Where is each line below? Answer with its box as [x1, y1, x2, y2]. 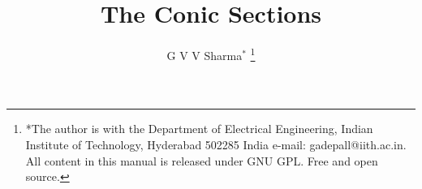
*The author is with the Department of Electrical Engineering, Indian [25, 120, 373, 137]
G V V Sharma [166, 46, 243, 63]
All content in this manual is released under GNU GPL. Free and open [25, 152, 378, 169]
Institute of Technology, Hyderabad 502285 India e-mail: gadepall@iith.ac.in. [25, 135, 407, 152]
